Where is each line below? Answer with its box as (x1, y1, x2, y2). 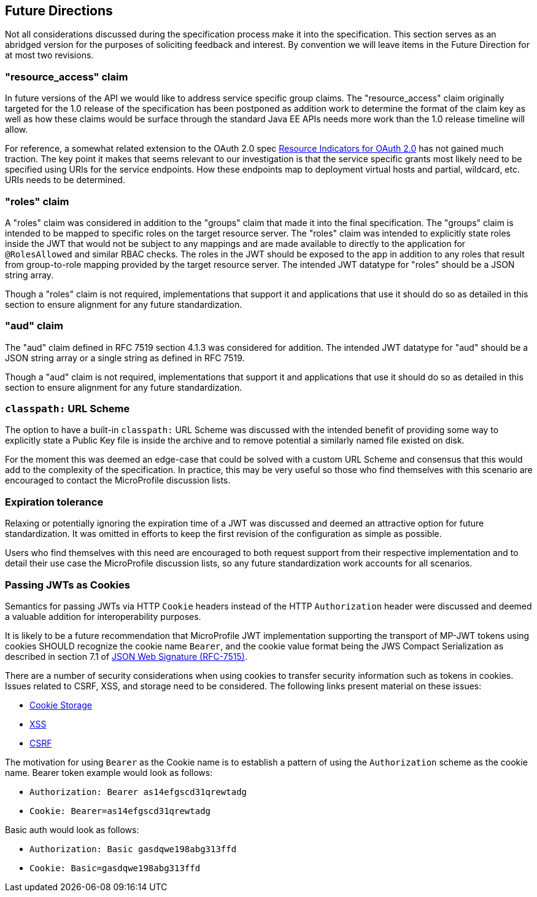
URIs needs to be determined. (5, 174, 125, 186)
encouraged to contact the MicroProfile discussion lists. (5, 475, 231, 486)
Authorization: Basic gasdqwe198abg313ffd (29, 844, 237, 854)
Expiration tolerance (5, 495, 104, 508)
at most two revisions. (5, 50, 94, 61)
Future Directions (5, 3, 113, 18)
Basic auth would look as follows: (5, 824, 139, 835)
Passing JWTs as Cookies (5, 578, 130, 591)
